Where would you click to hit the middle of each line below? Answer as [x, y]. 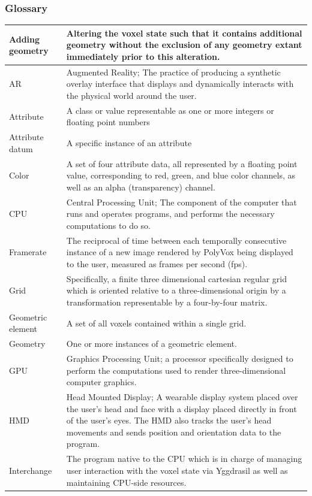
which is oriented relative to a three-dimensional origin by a [176, 290]
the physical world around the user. [131, 95]
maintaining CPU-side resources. [126, 482]
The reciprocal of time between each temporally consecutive [176, 240]
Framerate [28, 252]
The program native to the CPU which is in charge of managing [184, 459]
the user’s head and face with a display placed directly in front [181, 408]
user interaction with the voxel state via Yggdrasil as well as [177, 470]
